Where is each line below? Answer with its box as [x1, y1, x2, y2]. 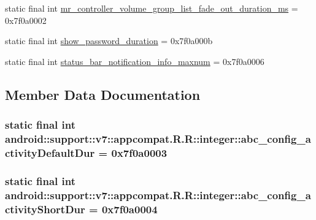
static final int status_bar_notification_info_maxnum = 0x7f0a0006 [5, 55, 264, 67]
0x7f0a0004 [101, 201, 158, 216]
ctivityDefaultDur [5, 145, 95, 160]
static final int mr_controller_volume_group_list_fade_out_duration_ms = [5, 2, 298, 14]
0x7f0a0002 [5, 13, 47, 26]
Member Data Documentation [5, 85, 201, 104]
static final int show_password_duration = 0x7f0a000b [5, 34, 213, 47]
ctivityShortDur [5, 201, 85, 216]
